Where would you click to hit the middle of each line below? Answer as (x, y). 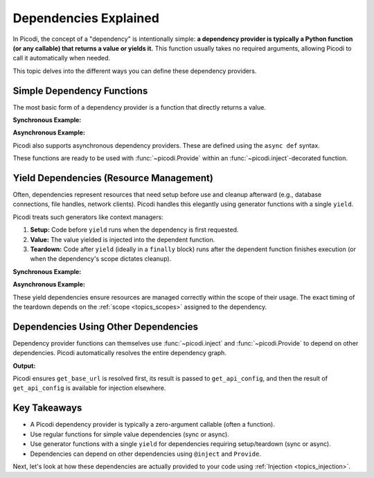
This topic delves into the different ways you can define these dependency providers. (135, 71)
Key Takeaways (47, 408)
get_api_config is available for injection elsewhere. (89, 388)
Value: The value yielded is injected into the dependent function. (123, 239)
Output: (24, 366)
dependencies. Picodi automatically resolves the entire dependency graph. (119, 353)
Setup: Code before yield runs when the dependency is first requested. (134, 230)
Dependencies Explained (86, 18)
